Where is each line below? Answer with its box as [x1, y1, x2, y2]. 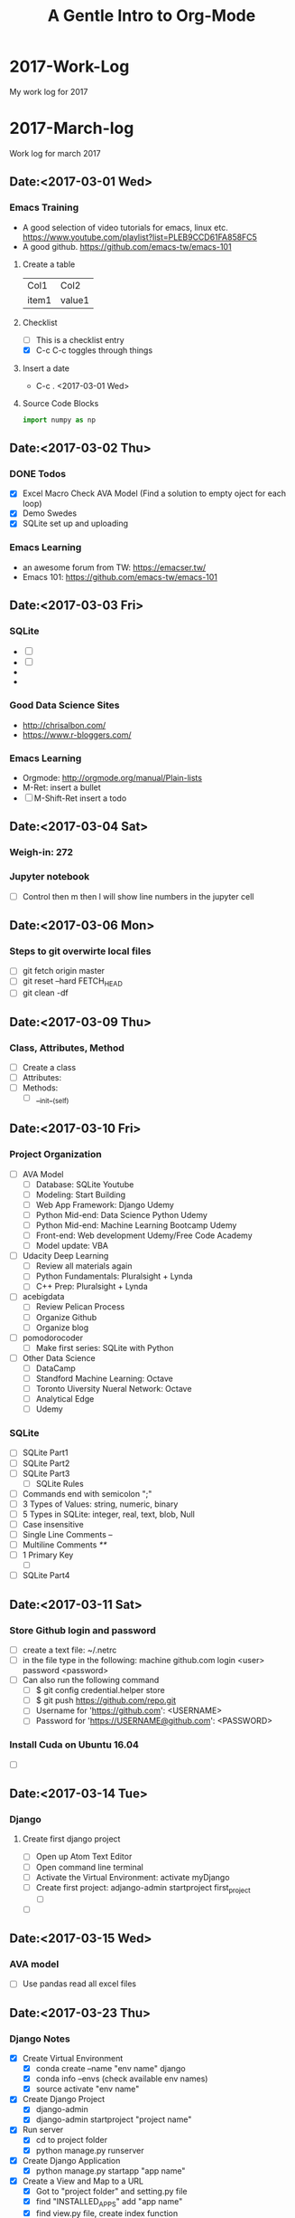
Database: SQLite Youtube [35, 1178, 134, 1190]
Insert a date [22, 363, 70, 374]
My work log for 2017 [9, 86, 88, 97]
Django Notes [9, 2032, 70, 2045]
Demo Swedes [22, 508, 78, 519]
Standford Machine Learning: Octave [35, 1373, 173, 1384]
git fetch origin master [22, 966, 106, 976]
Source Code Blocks [22, 397, 99, 408]
